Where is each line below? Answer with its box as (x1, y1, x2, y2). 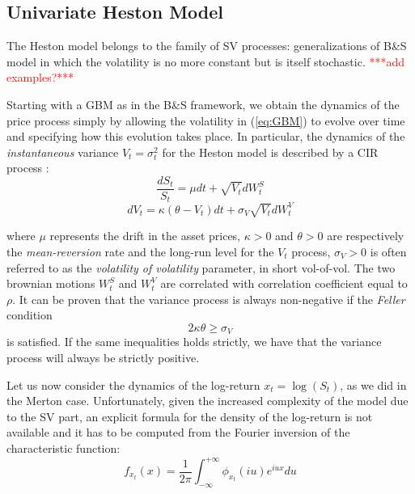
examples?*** (6, 69, 74, 86)
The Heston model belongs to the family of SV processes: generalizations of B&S (6, 37, 407, 54)
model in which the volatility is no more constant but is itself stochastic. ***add (6, 53, 405, 70)
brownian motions (6, 275, 95, 292)
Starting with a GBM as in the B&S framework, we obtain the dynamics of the (6, 95, 400, 112)
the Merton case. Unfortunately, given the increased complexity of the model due (6, 392, 409, 409)
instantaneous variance (6, 143, 119, 160)
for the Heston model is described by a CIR (162, 143, 379, 160)
